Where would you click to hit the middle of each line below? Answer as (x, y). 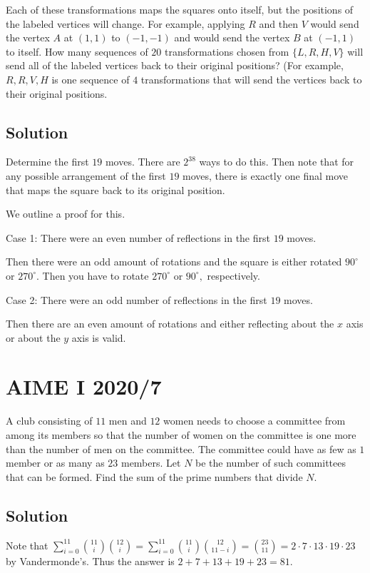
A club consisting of (49, 421)
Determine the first (47, 162)
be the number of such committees (271, 463)
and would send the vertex (232, 37)
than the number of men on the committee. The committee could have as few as (181, 448)
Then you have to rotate (96, 275)
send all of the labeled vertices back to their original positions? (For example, (175, 65)
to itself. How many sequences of (77, 51)
